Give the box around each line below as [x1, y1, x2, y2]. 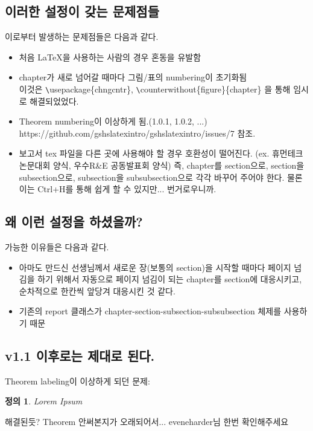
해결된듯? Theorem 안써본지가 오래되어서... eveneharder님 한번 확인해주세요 [5, 415, 289, 427]
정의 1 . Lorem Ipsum [5, 395, 83, 407]
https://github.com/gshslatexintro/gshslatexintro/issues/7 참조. [19, 126, 256, 139]
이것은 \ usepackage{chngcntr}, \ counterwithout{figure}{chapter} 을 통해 [19, 82, 291, 95]
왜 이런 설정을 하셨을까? [5, 212, 143, 231]
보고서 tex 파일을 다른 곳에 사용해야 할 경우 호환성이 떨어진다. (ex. [19, 147, 270, 160]
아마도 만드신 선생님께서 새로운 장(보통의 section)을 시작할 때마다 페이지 [19, 261, 291, 273]
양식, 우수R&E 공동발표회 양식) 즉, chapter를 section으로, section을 [52, 159, 305, 172]
